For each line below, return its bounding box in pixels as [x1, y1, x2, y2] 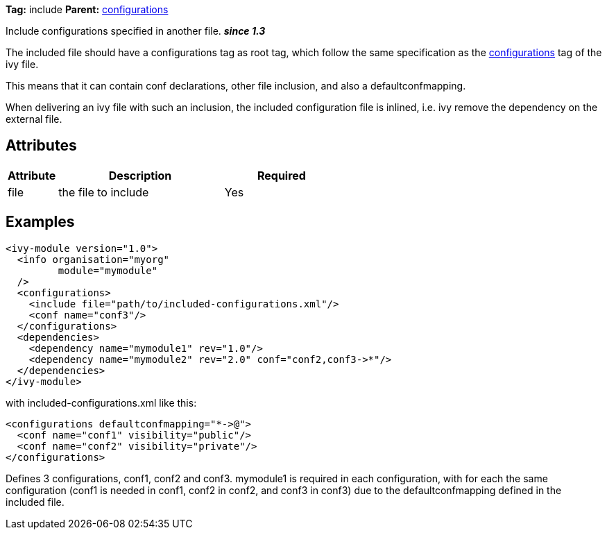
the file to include [58, 185, 149, 199]
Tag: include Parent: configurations [6, 3, 169, 15]
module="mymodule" [58, 264, 158, 276]
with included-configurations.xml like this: [6, 396, 197, 409]
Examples [6, 213, 75, 231]
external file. [6, 113, 62, 125]
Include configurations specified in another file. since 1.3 [6, 25, 266, 37]
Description [108, 168, 172, 182]
